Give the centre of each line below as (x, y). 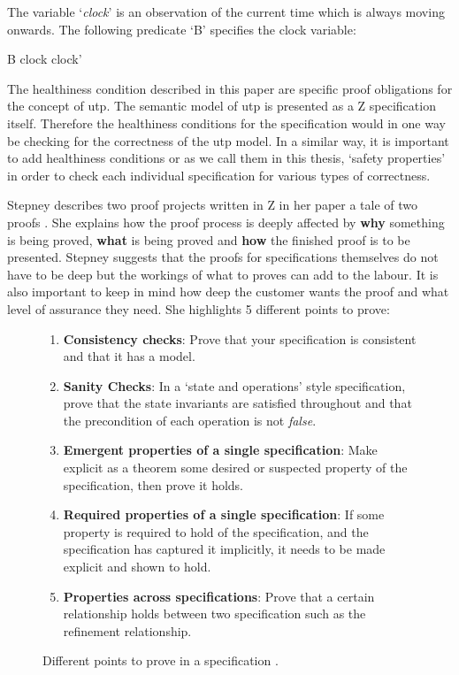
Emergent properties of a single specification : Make (220, 450)
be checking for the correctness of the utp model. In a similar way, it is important (228, 140)
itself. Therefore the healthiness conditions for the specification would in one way (226, 123)
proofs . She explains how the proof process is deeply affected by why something (226, 222)
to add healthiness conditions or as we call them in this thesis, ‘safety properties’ (226, 158)
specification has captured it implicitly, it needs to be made (224, 549)
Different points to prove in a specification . (161, 660)
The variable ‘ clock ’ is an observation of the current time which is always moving (226, 12)
